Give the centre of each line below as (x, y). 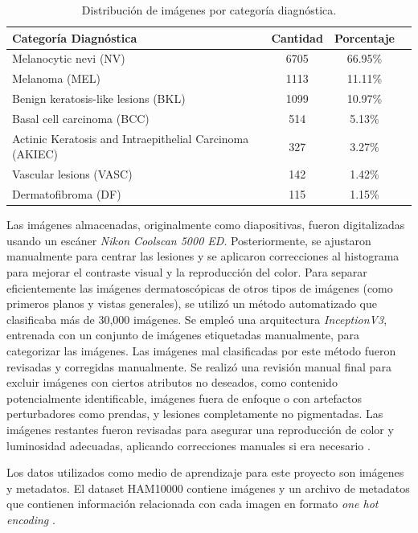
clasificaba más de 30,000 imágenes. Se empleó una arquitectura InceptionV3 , (197, 319)
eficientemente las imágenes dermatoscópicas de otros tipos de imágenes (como (200, 287)
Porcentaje (364, 37)
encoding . (31, 519)
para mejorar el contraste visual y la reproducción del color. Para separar (187, 271)
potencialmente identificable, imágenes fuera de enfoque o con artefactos (184, 398)
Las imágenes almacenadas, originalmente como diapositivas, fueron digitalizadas (206, 225)
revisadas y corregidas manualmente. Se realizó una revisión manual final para (199, 366)
